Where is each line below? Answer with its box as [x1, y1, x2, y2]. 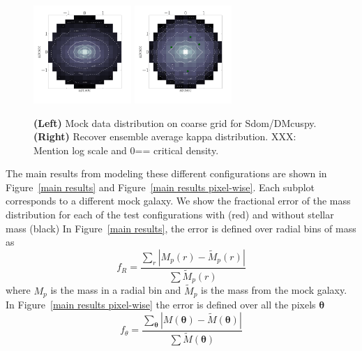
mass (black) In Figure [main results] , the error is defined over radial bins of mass [6, 221, 356, 235]
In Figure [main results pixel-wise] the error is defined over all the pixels [6, 297, 316, 312]
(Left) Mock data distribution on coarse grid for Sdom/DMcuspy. [33, 115, 317, 130]
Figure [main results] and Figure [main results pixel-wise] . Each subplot [6, 179, 315, 194]
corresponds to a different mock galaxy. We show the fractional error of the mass [6, 193, 351, 208]
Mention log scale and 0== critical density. [33, 142, 219, 157]
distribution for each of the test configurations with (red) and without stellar [6, 207, 334, 222]
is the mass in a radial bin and [50, 283, 181, 297]
